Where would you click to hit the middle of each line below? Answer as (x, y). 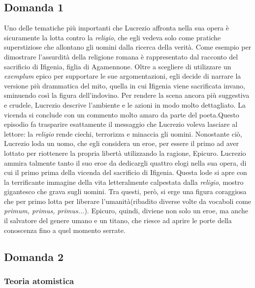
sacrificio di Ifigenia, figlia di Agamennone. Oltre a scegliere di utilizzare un (118, 66)
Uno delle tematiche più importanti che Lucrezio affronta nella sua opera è (116, 28)
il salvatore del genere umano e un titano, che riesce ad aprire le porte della (118, 220)
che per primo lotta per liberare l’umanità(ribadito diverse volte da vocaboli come (128, 201)
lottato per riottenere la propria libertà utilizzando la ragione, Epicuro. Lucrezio (125, 153)
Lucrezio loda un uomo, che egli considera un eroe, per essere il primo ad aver (122, 143)
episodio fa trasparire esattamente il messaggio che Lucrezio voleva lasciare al (121, 124)
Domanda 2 (34, 256)
